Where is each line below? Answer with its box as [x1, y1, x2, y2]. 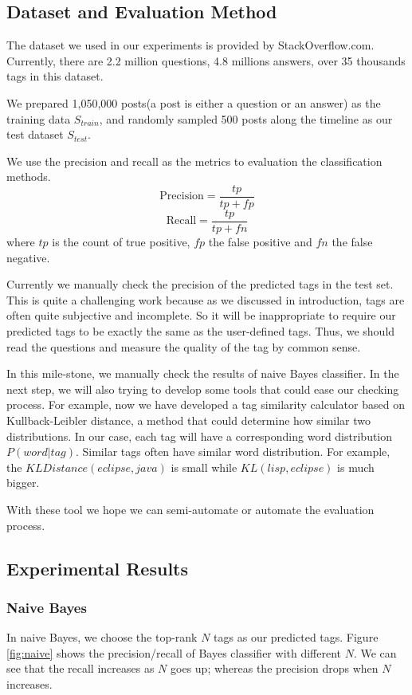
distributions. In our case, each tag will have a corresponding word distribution [6, 427, 393, 444]
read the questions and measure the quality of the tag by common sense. [6, 338, 361, 355]
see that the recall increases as [6, 660, 155, 677]
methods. [6, 168, 51, 185]
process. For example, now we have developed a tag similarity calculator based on [6, 396, 405, 413]
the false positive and [208, 234, 312, 250]
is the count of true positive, [52, 234, 190, 250]
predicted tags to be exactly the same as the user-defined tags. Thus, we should [6, 323, 395, 340]
